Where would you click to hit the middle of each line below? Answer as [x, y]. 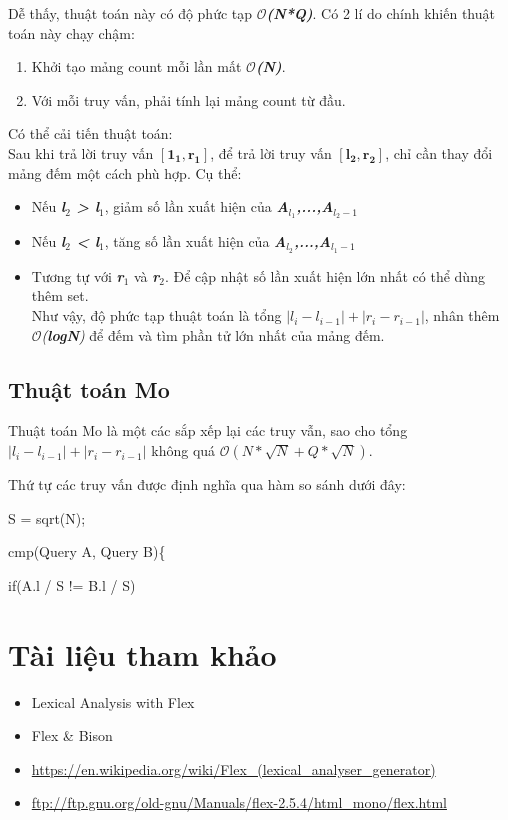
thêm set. [60, 295]
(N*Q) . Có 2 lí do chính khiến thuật [380, 13]
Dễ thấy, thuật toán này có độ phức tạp [130, 13]
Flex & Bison [72, 735]
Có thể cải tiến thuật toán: [90, 133]
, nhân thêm [462, 315]
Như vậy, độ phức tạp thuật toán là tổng [156, 315]
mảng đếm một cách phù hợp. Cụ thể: [125, 172]
